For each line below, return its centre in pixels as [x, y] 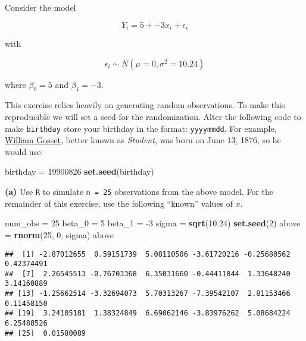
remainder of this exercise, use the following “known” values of [119, 203]
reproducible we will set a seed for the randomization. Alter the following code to [153, 117]
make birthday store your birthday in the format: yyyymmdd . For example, [141, 128]
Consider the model [40, 7]
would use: [24, 151]
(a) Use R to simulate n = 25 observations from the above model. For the [139, 192]
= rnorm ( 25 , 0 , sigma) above [60, 234]
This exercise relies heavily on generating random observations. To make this [145, 105]
